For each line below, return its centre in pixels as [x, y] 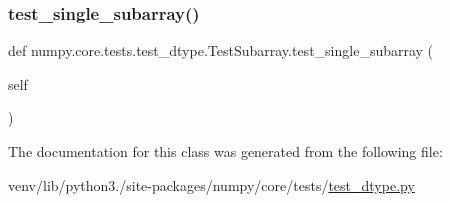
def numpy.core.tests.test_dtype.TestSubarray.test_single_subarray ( [221, 50]
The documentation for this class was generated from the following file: [225, 151]
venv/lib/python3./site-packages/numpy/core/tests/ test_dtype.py [211, 184]
